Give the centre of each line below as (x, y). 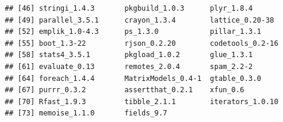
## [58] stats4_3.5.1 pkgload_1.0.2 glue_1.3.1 (129, 55)
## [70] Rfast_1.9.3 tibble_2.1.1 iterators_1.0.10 (142, 101)
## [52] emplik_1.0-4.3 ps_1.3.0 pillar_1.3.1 (133, 32)
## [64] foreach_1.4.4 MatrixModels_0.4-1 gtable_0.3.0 (133, 78)
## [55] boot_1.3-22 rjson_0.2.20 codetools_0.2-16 (142, 43)
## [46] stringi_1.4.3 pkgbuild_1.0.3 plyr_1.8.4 (129, 8)
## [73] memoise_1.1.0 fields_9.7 (86, 113)
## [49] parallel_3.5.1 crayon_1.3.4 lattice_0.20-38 (140, 20)
